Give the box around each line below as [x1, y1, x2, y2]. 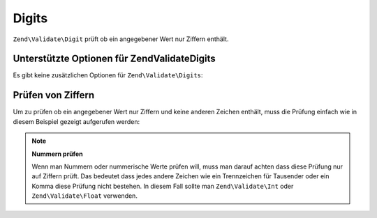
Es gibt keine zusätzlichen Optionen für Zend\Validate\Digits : [13, 71, 203, 79]
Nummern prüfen [31, 150, 83, 158]
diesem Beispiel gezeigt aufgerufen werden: [13, 117, 140, 125]
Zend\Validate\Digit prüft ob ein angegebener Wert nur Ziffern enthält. [13, 35, 229, 43]
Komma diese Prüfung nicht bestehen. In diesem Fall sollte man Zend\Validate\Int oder [31, 182, 294, 190]
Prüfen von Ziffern [13, 89, 95, 101]
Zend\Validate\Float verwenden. [31, 192, 138, 200]
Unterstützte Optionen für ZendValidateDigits [13, 53, 216, 65]
